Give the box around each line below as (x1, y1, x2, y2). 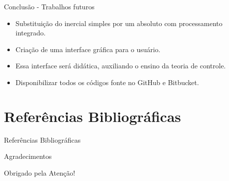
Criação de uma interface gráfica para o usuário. (15, 44, 160, 54)
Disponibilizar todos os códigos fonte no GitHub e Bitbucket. (15, 77, 199, 87)
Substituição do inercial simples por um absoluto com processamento (15, 18, 223, 28)
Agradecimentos (4, 151, 52, 161)
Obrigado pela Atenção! (4, 167, 76, 178)
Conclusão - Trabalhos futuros (4, 1, 95, 11)
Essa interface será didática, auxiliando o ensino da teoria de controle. (15, 60, 226, 71)
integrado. (15, 28, 46, 38)
